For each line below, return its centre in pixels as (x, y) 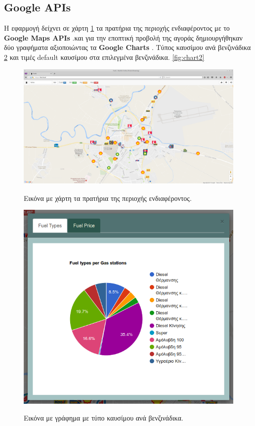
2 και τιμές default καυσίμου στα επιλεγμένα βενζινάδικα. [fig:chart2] (104, 57)
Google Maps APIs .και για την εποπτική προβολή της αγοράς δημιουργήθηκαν (123, 37)
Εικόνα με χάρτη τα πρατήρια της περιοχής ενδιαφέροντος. (108, 198)
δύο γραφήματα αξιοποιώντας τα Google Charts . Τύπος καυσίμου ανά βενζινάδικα (127, 47)
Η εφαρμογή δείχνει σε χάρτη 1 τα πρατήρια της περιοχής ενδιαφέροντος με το (117, 28)
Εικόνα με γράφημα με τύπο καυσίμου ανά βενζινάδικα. (104, 418)
